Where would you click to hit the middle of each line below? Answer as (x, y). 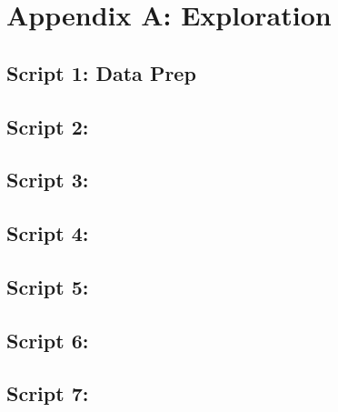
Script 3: (48, 180)
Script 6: (48, 340)
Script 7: (48, 393)
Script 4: (48, 233)
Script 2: (48, 126)
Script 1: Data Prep (101, 72)
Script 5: (48, 286)
